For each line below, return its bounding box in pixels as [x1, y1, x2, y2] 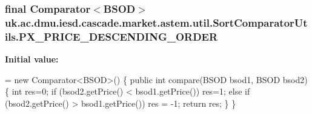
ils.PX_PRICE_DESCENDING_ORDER [5, 29, 218, 44]
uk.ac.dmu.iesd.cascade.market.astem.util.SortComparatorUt [5, 15, 308, 30]
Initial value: [5, 53, 59, 65]
